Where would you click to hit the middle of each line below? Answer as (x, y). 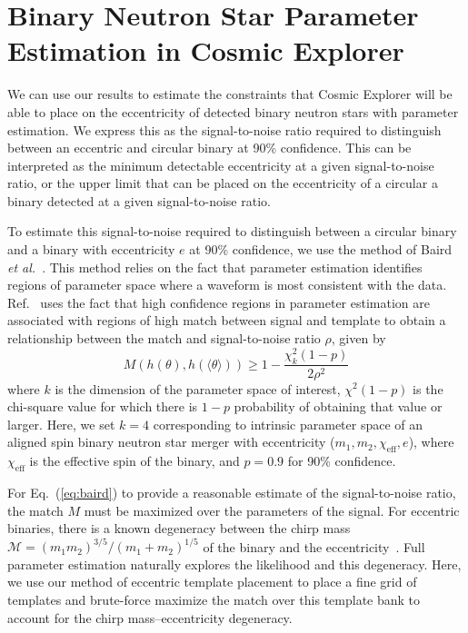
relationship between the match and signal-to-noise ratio (164, 338)
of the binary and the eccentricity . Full (314, 546)
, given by (358, 338)
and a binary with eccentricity (91, 249)
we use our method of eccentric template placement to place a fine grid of (212, 582)
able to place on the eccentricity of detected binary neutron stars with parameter (233, 111)
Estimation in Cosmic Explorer (206, 50)
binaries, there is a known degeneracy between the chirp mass (179, 528)
